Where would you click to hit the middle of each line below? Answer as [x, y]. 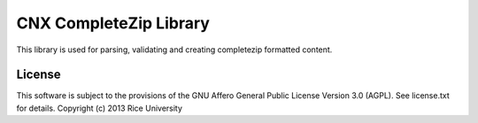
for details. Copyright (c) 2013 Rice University [100, 108]
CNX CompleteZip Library [113, 23]
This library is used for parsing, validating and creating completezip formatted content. [174, 50]
